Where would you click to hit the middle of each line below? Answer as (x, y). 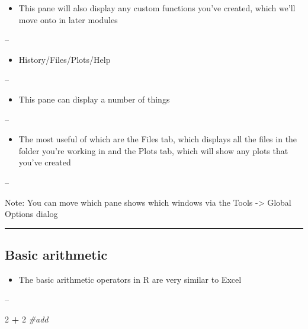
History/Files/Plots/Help (65, 59)
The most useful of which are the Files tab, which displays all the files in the (158, 139)
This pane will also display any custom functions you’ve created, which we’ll (157, 8)
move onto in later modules (68, 19)
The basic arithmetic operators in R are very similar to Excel (130, 279)
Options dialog (31, 214)
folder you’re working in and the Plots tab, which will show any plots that (153, 150)
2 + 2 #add (27, 319)
